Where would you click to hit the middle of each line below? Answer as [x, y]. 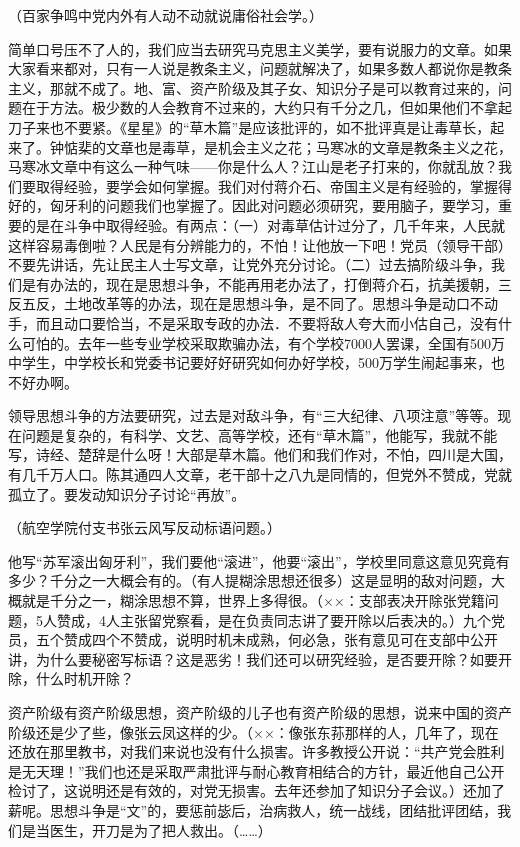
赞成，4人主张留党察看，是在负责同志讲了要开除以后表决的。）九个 [273, 619]
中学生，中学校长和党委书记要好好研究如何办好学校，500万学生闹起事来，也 [256, 362]
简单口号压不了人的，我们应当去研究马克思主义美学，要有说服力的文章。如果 [260, 48]
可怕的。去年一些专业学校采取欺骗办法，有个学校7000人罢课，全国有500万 [263, 342]
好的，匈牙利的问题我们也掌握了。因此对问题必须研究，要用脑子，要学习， [253, 205]
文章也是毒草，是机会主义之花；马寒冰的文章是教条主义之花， [308, 146]
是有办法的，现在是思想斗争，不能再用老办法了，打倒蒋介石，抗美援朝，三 [266, 283]
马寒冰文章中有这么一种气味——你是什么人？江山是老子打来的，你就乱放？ [253, 166]
